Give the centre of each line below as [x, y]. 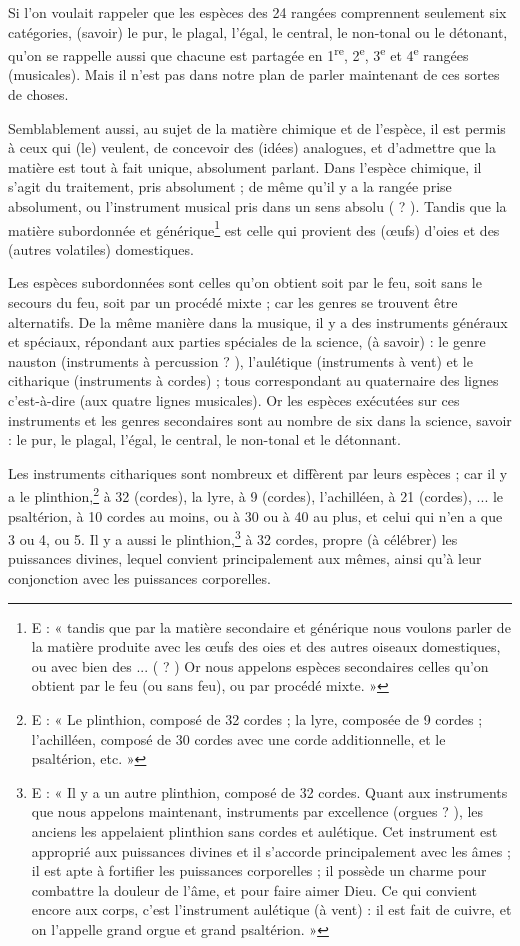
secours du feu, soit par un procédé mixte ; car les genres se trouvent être [233, 302]
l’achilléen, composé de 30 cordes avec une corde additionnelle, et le [238, 738]
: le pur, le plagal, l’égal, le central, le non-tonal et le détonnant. [204, 439]
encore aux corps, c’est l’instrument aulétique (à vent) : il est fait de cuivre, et [271, 909]
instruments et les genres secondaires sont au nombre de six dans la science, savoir [260, 419]
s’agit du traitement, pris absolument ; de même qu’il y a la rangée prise [230, 186]
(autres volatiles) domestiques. [101, 248]
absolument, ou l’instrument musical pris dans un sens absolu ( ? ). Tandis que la [257, 206]
